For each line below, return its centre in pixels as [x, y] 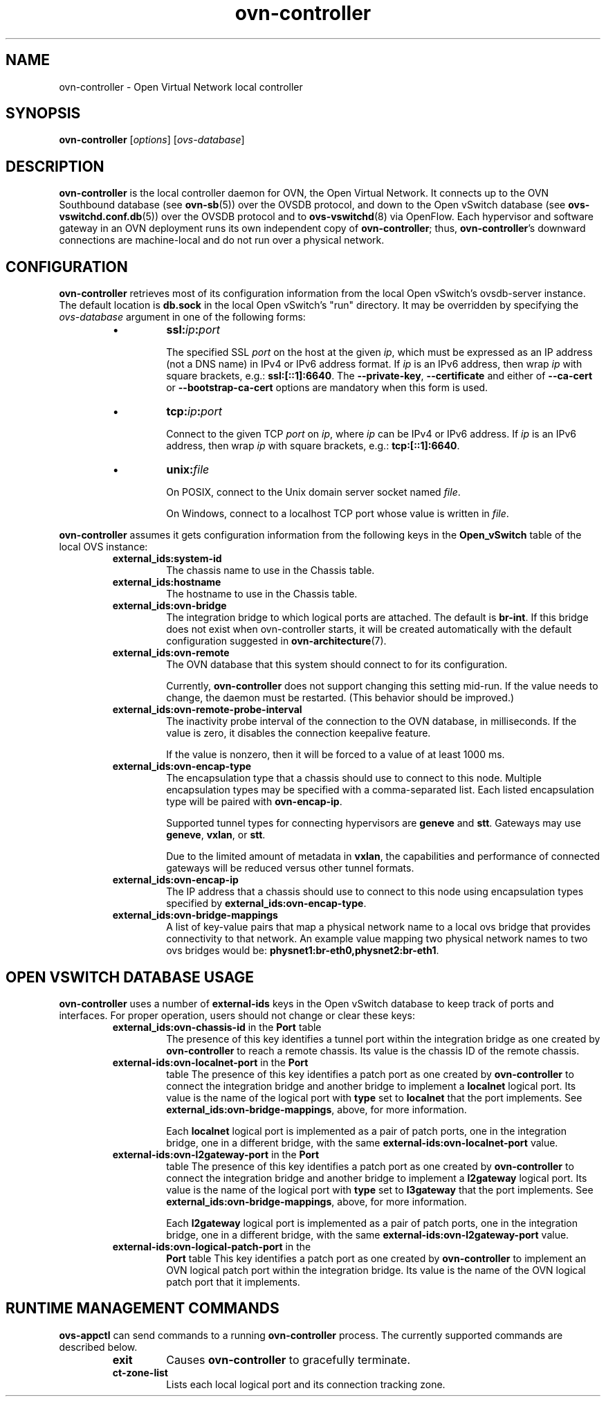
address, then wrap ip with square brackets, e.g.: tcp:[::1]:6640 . [313, 446]
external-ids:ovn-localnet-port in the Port [210, 1062]
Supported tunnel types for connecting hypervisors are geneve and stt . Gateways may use [374, 823]
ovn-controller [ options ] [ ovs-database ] [152, 140]
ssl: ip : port [193, 330]
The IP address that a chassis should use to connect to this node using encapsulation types [375, 892]
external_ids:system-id [167, 559]
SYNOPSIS [43, 114]
